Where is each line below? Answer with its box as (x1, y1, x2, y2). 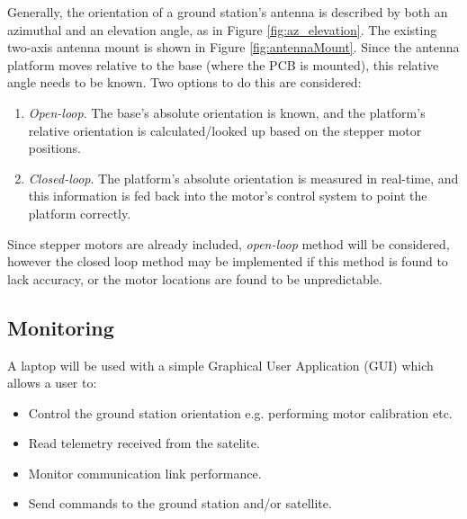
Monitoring (7, 313, 114, 341)
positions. (28, 139, 81, 157)
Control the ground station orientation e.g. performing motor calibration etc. (28, 403, 453, 422)
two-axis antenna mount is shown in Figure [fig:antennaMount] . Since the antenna (7, 38, 460, 57)
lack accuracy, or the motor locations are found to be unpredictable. (7, 269, 382, 288)
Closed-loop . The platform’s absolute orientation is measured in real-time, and (28, 168, 459, 187)
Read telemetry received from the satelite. (28, 434, 260, 452)
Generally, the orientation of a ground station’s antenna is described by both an (7, 3, 448, 21)
